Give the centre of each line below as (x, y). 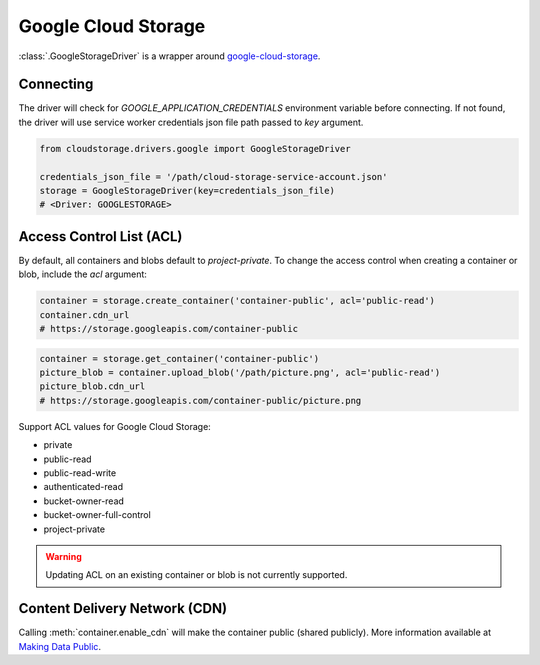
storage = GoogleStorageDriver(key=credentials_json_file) (187, 190)
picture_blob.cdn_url (92, 386)
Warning (63, 556)
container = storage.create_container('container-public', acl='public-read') (237, 301)
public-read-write (80, 472)
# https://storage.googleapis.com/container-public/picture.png (200, 400)
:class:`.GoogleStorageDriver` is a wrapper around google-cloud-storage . (169, 56)
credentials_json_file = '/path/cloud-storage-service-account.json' (213, 176)
